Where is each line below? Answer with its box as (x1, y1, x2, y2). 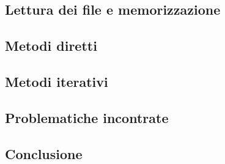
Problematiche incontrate (5, 108, 169, 127)
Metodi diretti (5, 36, 97, 55)
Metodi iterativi (5, 72, 108, 91)
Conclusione (5, 144, 83, 163)
